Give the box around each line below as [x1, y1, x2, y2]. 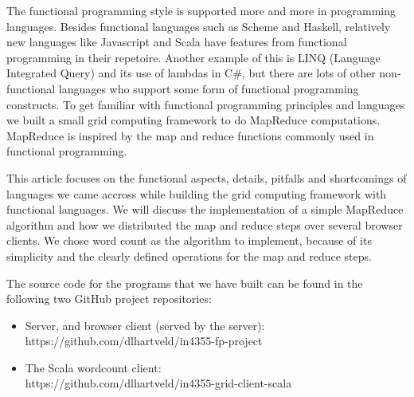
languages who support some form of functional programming [58, 80, 359, 96]
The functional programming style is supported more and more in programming [6, 2, 396, 18]
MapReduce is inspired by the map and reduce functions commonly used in [6, 127, 374, 143]
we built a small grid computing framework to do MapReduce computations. [6, 112, 381, 128]
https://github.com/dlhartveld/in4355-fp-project [25, 332, 263, 349]
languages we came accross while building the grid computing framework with [6, 185, 387, 202]
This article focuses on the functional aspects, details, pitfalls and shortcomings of [6, 169, 407, 186]
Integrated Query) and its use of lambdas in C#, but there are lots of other [6, 65, 376, 81]
